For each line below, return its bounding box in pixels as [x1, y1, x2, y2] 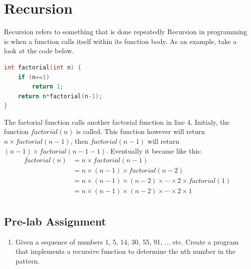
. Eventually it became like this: [106, 145, 202, 156]
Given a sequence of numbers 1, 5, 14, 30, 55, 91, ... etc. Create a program [15, 236, 239, 247]
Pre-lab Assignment [4, 213, 106, 228]
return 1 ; [32, 83, 64, 90]
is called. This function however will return [76, 126, 205, 136]
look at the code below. [4, 45, 74, 56]
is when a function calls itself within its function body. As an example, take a [4, 36, 237, 46]
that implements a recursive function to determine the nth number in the [15, 246, 236, 256]
